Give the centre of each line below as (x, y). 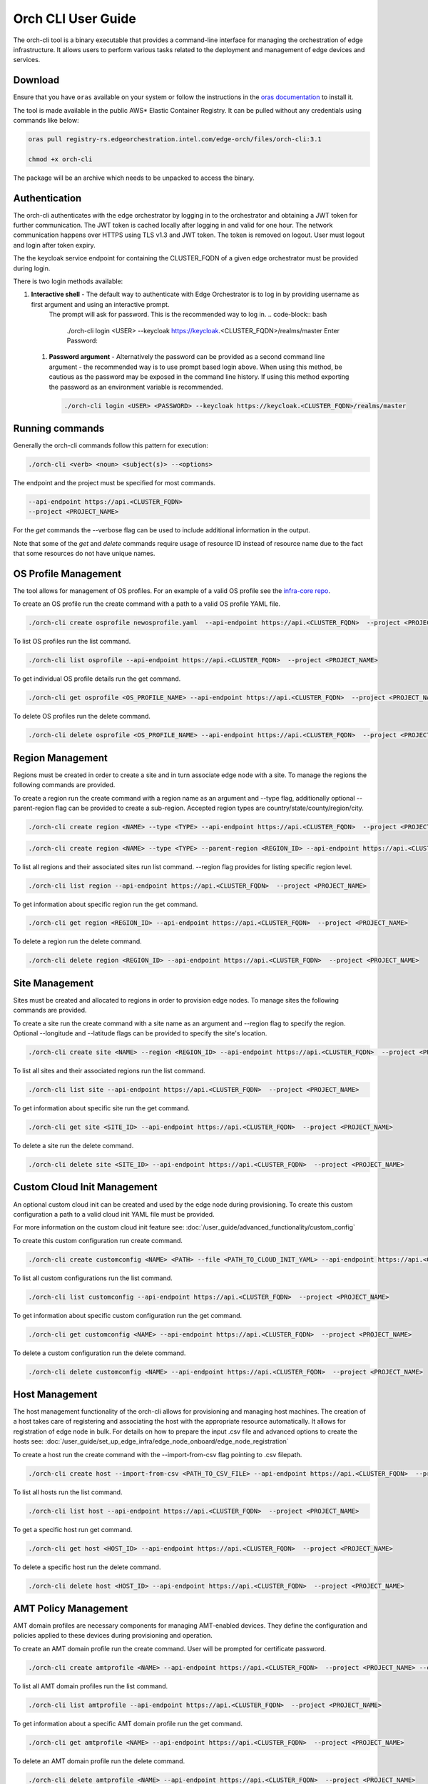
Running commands (59, 428)
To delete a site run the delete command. (73, 1146)
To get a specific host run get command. (73, 1529)
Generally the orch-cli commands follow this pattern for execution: (111, 445)
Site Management (53, 983)
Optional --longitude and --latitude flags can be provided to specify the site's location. (140, 1033)
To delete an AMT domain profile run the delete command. (99, 1761)
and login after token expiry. (54, 245)
